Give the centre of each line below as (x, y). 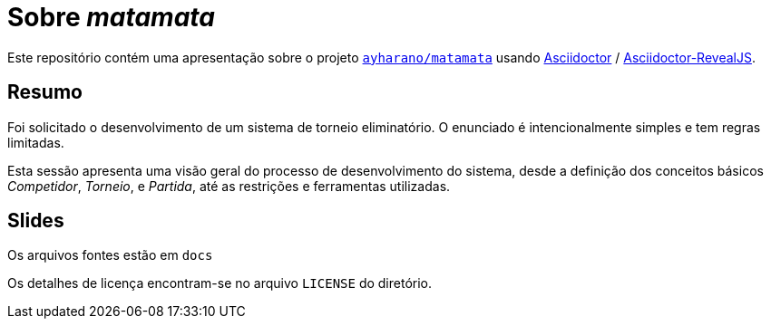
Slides (36, 221)
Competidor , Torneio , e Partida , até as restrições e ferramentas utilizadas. (229, 186)
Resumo (45, 92)
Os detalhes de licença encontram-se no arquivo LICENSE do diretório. (220, 283)
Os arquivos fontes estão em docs (110, 255)
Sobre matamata (111, 17)
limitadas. (36, 142)
